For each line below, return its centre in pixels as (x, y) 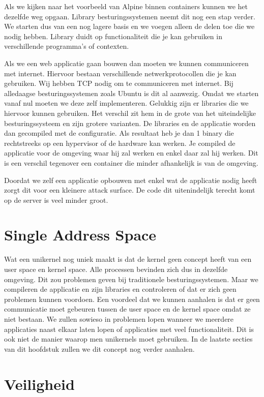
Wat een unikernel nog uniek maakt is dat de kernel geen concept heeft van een (128, 259)
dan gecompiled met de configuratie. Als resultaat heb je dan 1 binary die (119, 133)
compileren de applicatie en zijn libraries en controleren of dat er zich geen (120, 289)
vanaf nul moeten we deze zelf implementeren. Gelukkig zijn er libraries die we (126, 103)
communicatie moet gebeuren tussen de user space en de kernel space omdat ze (127, 309)
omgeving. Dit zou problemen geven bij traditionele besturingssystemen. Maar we (131, 279)
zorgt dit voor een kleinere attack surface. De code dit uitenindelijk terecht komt (130, 190)
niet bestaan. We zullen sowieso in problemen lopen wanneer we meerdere (119, 318)
